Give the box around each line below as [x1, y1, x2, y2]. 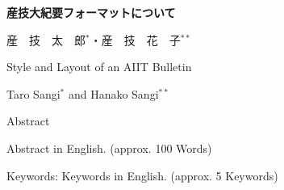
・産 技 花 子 [90, 31, 181, 48]
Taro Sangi [6, 85, 61, 102]
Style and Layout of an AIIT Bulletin [6, 58, 192, 75]
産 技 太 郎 [6, 31, 86, 48]
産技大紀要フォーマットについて [6, 4, 176, 20]
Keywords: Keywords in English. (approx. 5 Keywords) [6, 167, 278, 184]
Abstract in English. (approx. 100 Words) [6, 139, 212, 156]
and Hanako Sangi [68, 85, 159, 102]
